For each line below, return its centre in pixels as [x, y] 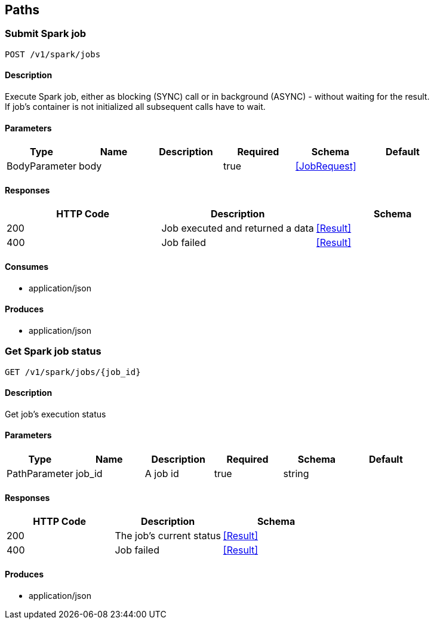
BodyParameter [41, 166]
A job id [162, 474]
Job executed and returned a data [238, 228]
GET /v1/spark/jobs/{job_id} [73, 372]
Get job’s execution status [56, 414]
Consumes [27, 267]
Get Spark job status [53, 351]
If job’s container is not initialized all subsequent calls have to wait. [135, 107]
